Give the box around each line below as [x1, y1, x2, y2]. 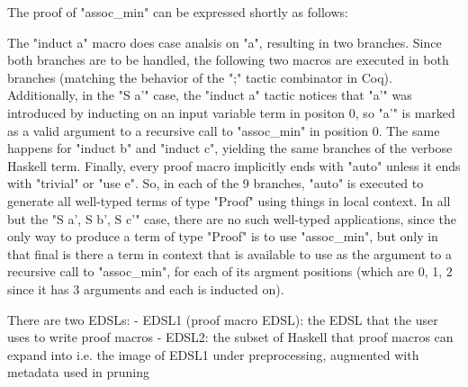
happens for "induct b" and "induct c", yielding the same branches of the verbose [7, 139, 453, 157]
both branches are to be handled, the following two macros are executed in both [7, 50, 449, 69]
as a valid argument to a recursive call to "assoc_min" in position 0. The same [7, 121, 440, 139]
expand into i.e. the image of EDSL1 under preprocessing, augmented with [7, 345, 419, 364]
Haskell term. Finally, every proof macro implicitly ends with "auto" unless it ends [7, 156, 461, 175]
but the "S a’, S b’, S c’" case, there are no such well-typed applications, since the [7, 209, 456, 228]
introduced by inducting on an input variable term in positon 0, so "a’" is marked [7, 103, 455, 121]
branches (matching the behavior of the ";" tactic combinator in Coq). [7, 67, 392, 86]
